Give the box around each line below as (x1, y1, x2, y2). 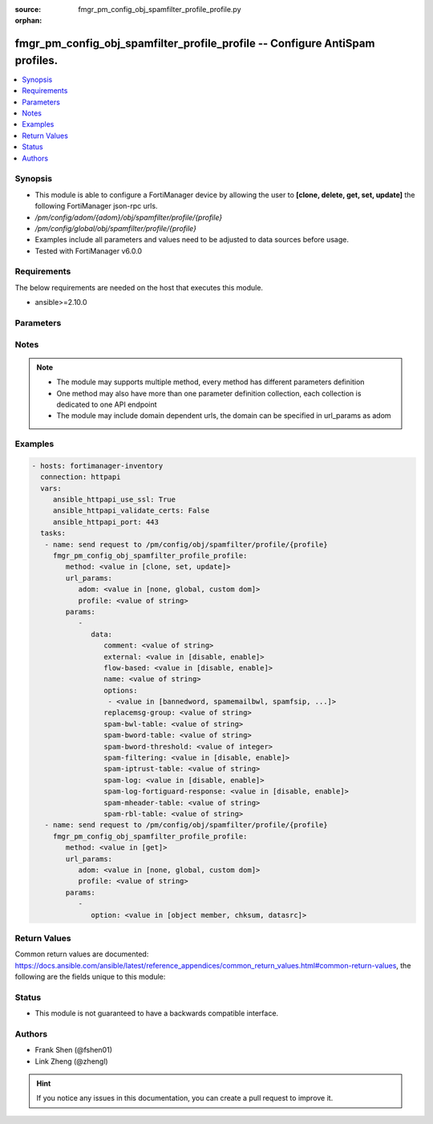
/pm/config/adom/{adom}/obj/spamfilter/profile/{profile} (34, 213, 223, 222)
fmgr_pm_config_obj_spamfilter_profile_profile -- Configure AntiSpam (14, 37, 375, 51)
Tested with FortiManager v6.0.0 (34, 245, 143, 256)
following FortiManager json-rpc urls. (34, 201, 158, 211)
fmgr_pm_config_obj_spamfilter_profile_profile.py (78, 5, 241, 14)
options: (103, 686, 138, 695)
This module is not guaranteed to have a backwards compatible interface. (34, 1008, 279, 1018)
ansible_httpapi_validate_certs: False (52, 506, 210, 515)
